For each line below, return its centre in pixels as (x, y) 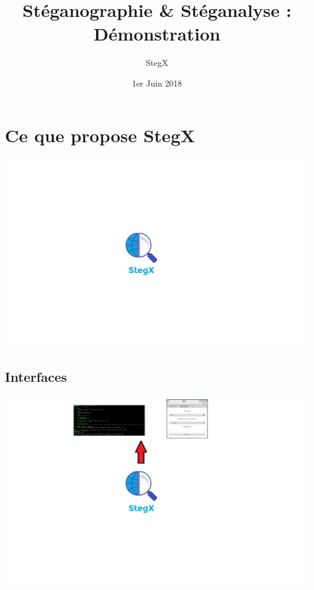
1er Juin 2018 (157, 83)
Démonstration (157, 34)
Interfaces (36, 376)
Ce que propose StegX (100, 135)
